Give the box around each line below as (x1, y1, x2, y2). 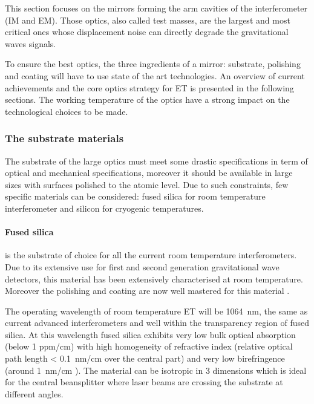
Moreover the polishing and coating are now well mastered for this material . (5, 284, 290, 297)
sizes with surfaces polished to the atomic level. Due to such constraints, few (5, 178, 289, 191)
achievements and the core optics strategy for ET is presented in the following (5, 81, 294, 94)
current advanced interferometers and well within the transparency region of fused (5, 316, 310, 329)
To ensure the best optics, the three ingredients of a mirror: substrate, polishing (5, 57, 301, 70)
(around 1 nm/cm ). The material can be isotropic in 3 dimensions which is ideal (5, 363, 307, 376)
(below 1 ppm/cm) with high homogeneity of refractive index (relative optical (5, 340, 293, 353)
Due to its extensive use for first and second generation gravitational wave (5, 260, 280, 273)
